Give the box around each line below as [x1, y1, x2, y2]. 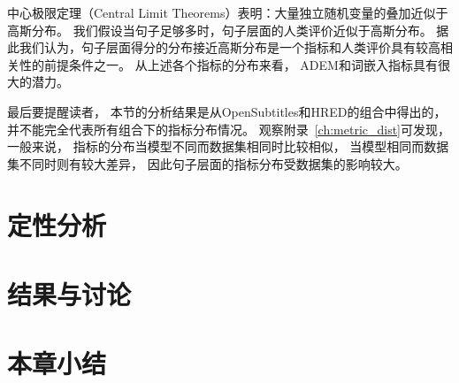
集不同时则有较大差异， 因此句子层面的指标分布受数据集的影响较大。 [7, 154, 408, 172]
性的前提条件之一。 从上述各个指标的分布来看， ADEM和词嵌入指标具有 [19, 55, 438, 73]
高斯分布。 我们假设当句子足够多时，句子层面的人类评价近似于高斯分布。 [7, 20, 432, 39]
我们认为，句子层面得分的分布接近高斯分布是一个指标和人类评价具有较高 [19, 38, 440, 57]
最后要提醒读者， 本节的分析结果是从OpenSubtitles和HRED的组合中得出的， [7, 102, 447, 120]
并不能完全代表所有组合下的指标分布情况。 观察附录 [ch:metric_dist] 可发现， [7, 119, 451, 138]
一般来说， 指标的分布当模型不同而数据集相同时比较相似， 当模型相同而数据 [7, 137, 449, 156]
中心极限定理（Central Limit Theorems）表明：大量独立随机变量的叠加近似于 [7, 4, 448, 21]
